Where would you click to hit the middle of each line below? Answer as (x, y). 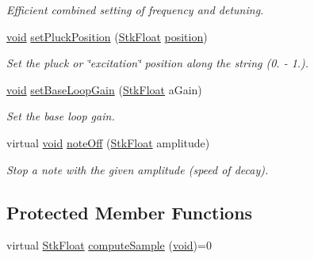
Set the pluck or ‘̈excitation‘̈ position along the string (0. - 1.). (158, 63)
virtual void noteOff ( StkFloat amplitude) (108, 142)
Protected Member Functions (130, 212)
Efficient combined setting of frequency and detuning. (135, 10)
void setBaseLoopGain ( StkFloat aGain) (104, 89)
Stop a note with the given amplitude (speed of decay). (138, 169)
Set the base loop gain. (61, 116)
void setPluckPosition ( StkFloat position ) (107, 36)
